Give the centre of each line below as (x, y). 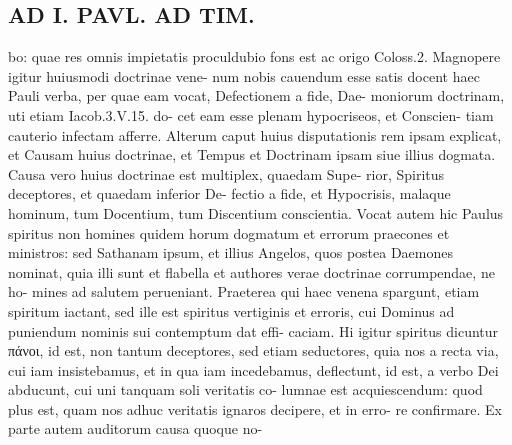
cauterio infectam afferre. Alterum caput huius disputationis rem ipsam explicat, (255, 134)
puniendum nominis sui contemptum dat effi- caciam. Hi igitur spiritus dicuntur (253, 330)
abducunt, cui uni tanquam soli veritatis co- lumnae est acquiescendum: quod (245, 389)
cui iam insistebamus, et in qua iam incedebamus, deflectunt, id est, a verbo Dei (253, 369)
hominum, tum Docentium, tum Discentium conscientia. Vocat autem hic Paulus (256, 212)
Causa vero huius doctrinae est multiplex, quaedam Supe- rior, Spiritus (226, 173)
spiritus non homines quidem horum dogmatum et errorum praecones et (229, 232)
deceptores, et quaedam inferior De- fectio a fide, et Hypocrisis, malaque (229, 193)
